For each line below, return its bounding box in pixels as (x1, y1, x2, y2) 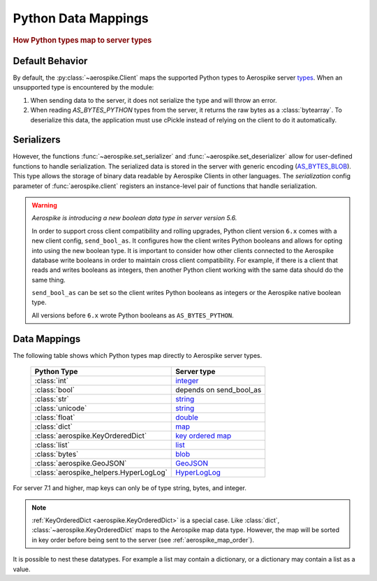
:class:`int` (34, 376, 69, 386)
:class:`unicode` (34, 403, 87, 413)
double (175, 413, 198, 422)
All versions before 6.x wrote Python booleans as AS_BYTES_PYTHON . (31, 311, 234, 320)
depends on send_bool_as (175, 385, 262, 395)
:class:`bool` (34, 385, 75, 395)
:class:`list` (34, 440, 70, 450)
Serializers (13, 134, 61, 146)
